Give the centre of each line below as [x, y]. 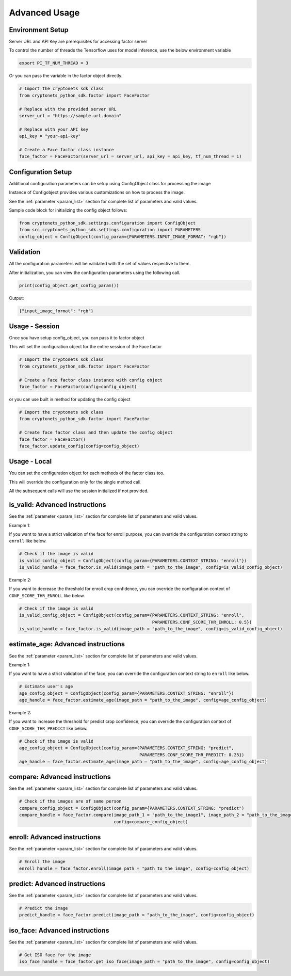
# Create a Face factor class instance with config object [91, 380]
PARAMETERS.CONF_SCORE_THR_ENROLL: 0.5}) [202, 622]
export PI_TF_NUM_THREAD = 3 [54, 63]
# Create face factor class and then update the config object [96, 432]
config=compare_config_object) [151, 822]
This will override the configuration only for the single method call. [75, 482]
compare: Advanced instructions [60, 777]
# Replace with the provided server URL [68, 109]
